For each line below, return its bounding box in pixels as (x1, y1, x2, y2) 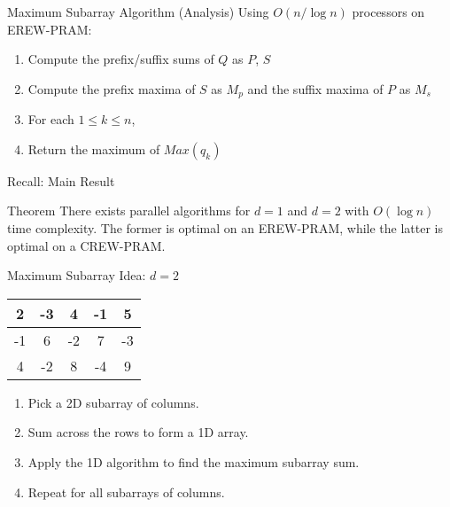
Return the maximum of (27, 139, 160, 158)
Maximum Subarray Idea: (7, 266, 146, 285)
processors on (352, 3, 425, 20)
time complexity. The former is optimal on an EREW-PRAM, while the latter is (7, 219, 444, 238)
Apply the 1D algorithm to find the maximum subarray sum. (27, 452, 360, 471)
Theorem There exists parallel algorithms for (7, 201, 251, 220)
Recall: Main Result (7, 171, 115, 190)
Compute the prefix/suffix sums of (27, 50, 214, 68)
